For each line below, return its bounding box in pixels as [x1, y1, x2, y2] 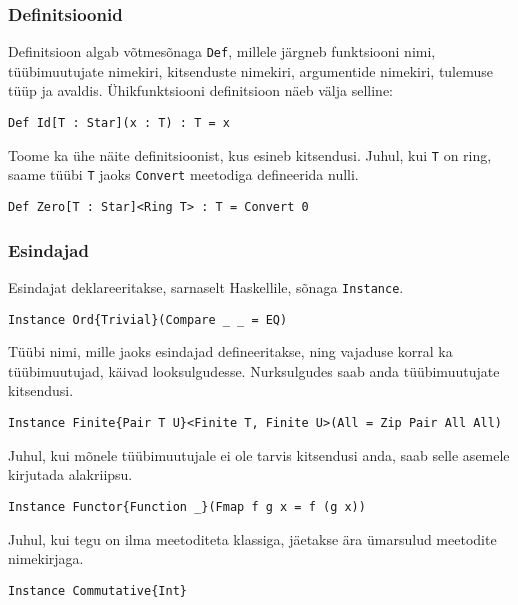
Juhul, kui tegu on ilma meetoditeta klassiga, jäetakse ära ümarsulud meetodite [8, 528, 497, 549]
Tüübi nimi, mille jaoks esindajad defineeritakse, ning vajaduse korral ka [8, 341, 453, 362]
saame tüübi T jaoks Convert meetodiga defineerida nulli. [8, 164, 359, 185]
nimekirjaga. [8, 548, 84, 569]
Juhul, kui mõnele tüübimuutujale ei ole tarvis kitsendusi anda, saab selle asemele [8, 444, 510, 465]
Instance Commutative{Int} [8, 583, 187, 598]
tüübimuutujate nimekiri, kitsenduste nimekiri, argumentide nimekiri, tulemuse [8, 60, 494, 81]
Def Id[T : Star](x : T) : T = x [8, 116, 230, 131]
